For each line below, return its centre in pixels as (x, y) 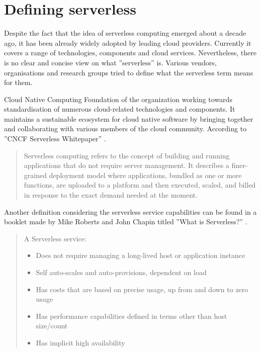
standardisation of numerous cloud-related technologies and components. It (120, 109)
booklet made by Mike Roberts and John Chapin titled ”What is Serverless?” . (126, 222)
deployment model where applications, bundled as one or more (145, 175)
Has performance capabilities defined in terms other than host (132, 316)
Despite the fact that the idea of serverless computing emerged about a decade (125, 33)
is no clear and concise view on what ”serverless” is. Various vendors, (110, 62)
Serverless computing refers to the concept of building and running (127, 155)
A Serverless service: (55, 238)
